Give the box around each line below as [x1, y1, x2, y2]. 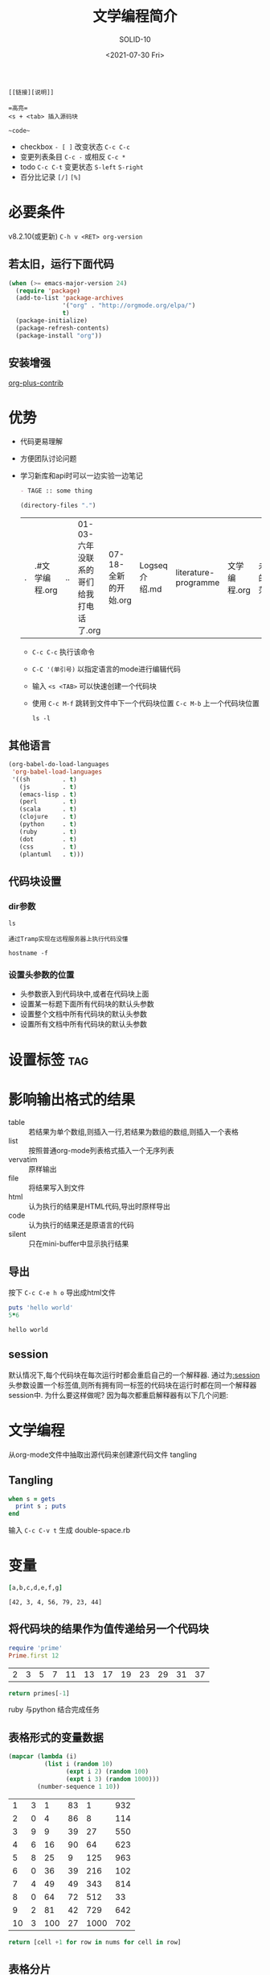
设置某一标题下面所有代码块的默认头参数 [19, 999, 154, 1009]
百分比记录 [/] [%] [19, 172, 82, 181]
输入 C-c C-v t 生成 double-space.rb [8, 1525, 131, 1535]
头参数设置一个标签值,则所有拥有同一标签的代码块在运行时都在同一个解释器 [8, 1380, 257, 1390]
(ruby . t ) [18, 828, 78, 836]
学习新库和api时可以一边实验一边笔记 [19, 471, 143, 480]
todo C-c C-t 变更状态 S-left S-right [19, 162, 144, 172]
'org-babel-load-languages [11, 767, 103, 776]
